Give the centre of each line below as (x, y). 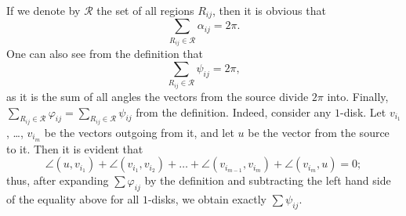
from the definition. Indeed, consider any (234, 112)
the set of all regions (145, 10)
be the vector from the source (319, 133)
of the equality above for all (73, 199)
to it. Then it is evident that (75, 148)
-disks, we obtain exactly (207, 199)
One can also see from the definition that (105, 54)
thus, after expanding (58, 180)
